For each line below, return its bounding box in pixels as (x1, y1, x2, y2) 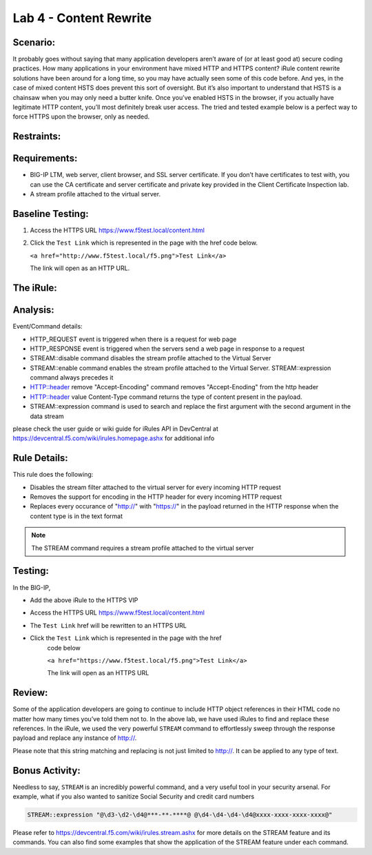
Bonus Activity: (12, 765, 81, 776)
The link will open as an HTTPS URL (47, 669, 149, 677)
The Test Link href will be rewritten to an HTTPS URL (30, 621, 187, 630)
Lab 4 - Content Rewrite (12, 10, 152, 25)
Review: (12, 687, 48, 699)
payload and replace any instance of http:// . (12, 734, 137, 742)
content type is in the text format (30, 512, 123, 520)
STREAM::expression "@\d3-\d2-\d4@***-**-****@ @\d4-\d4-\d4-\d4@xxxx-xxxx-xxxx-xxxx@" (27, 811, 333, 819)
